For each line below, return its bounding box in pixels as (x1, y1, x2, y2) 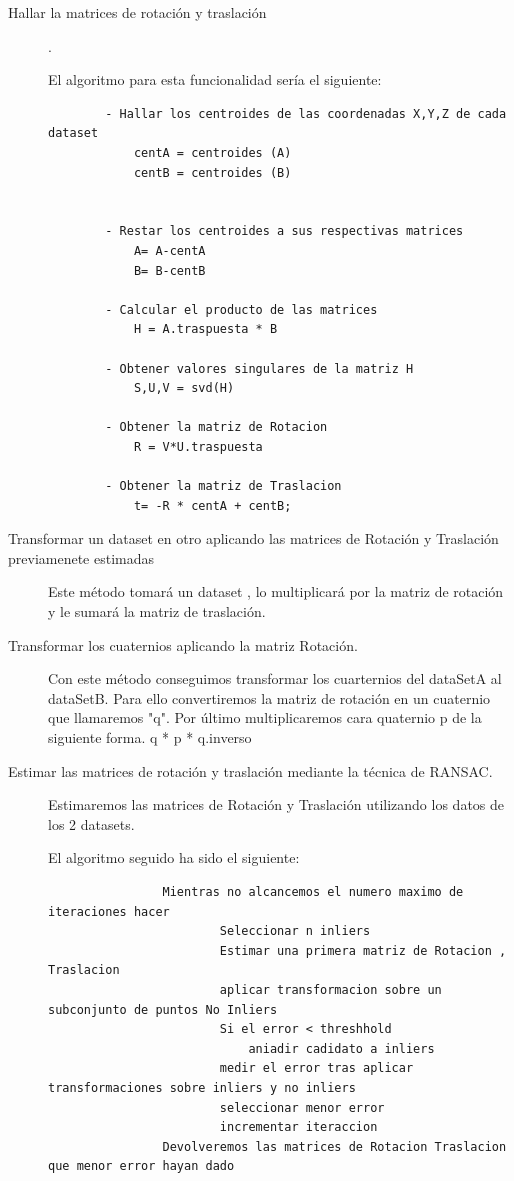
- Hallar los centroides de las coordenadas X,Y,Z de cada (105, 106, 507, 121)
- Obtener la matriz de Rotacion (105, 420, 328, 435)
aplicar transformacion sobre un (219, 982, 442, 997)
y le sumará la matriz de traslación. (48, 601, 266, 622)
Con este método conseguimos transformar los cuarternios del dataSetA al (48, 668, 502, 689)
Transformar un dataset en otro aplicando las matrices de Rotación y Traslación (8, 528, 499, 549)
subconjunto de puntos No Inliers (48, 1002, 278, 1017)
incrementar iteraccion (219, 1120, 378, 1135)
